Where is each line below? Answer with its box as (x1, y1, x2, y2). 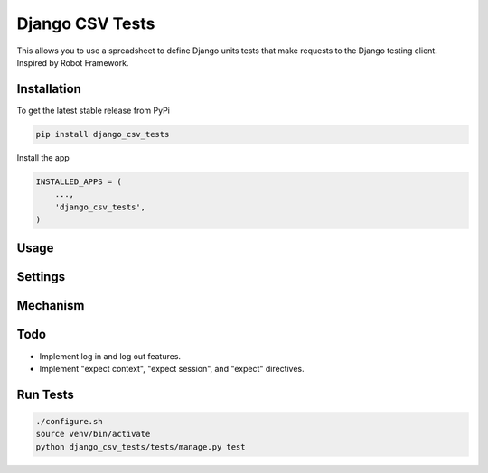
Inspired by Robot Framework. (16, 57, 129, 68)
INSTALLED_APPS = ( (35, 176, 122, 187)
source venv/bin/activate (35, 429, 151, 440)
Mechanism (16, 298, 85, 313)
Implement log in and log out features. (39, 350, 181, 361)
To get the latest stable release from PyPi (16, 105, 171, 116)
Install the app (16, 152, 70, 162)
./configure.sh (35, 416, 103, 426)
